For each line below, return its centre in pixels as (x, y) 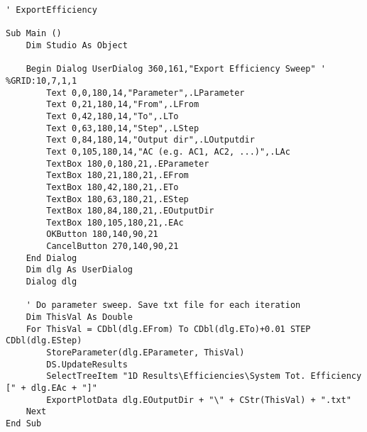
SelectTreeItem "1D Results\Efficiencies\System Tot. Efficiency (204, 376)
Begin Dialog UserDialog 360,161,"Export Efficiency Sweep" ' (176, 69)
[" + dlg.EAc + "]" (51, 388)
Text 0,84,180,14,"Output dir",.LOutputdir (150, 140)
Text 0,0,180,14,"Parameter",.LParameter (146, 93)
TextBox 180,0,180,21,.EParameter (128, 164)
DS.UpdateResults (87, 364)
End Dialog (51, 258)
